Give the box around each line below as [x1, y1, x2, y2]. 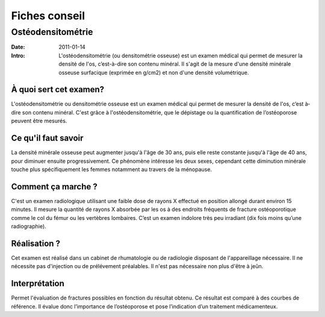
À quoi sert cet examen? [11, 84, 105, 95]
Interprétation [11, 278, 64, 289]
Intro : [11, 52, 25, 59]
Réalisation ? [11, 238, 60, 248]
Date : [11, 43, 25, 51]
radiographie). [11, 223, 46, 230]
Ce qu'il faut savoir [11, 133, 84, 143]
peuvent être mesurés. [11, 118, 67, 125]
